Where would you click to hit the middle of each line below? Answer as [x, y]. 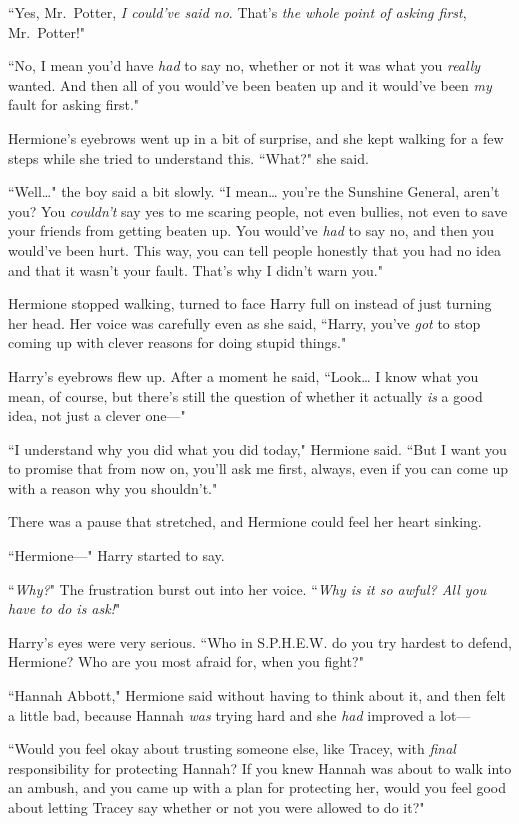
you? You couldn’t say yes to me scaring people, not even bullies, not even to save [258, 210]
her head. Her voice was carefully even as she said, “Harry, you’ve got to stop [244, 322]
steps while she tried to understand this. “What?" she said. [188, 157]
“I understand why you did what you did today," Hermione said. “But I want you [257, 448]
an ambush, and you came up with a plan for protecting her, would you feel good [257, 787]
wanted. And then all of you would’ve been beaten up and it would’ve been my [250, 84]
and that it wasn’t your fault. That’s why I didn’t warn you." [195, 269]
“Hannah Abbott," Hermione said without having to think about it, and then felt [257, 695]
